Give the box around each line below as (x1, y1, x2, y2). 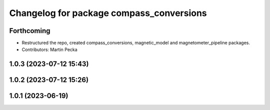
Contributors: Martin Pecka (21, 46, 77, 52)
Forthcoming (9, 26, 50, 35)
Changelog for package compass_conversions (9, 7, 207, 18)
